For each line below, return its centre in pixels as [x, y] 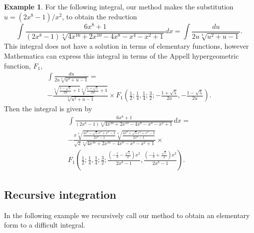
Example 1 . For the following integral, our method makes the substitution [119, 6]
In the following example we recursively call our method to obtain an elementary [127, 215]
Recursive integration [60, 194]
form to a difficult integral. [45, 225]
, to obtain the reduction [99, 16]
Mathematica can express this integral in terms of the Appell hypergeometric [122, 55]
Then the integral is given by [48, 109]
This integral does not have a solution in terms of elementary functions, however [127, 46]
